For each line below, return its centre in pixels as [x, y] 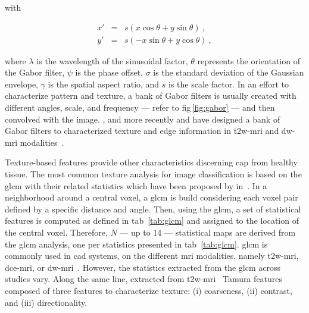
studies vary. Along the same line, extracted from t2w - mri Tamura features [144, 279]
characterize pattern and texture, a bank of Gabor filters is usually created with [151, 96]
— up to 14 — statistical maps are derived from [208, 232]
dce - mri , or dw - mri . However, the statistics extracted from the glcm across [143, 267]
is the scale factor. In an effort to [229, 84]
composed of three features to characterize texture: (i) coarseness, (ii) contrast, [149, 290]
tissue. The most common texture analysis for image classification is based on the [153, 174]
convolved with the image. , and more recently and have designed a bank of [143, 119]
